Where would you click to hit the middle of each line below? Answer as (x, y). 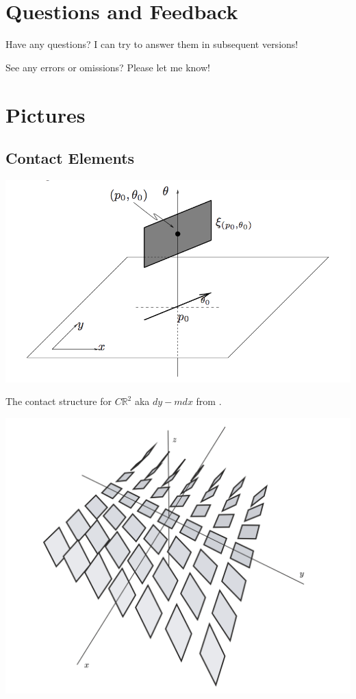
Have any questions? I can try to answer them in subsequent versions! (152, 44)
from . (209, 401)
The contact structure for (59, 401)
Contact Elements (70, 158)
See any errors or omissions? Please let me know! (108, 67)
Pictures (46, 114)
